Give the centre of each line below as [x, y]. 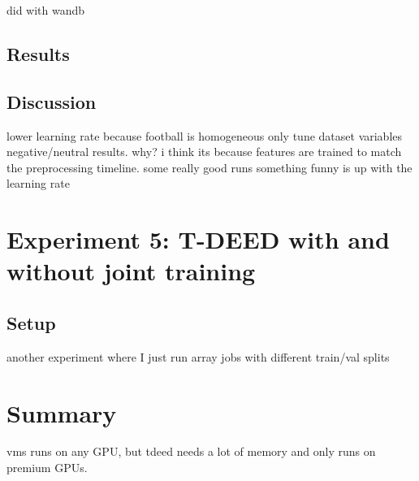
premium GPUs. [47, 468]
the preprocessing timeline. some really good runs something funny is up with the [209, 167]
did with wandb [46, 10]
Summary [62, 412]
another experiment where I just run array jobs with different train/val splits [198, 356]
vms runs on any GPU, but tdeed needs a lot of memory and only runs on [191, 451]
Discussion [52, 101]
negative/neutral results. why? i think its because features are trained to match [204, 152]
